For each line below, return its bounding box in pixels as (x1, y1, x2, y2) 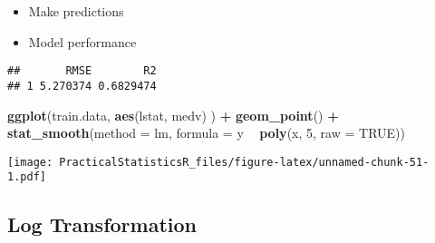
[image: (7, 155, 53, 169)
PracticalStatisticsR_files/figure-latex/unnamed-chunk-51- (59, 155, 430, 169)
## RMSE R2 (7, 64, 157, 78)
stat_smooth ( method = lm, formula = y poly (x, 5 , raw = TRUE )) (7, 123, 405, 142)
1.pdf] (7, 170, 46, 184)
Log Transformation (7, 210, 197, 238)
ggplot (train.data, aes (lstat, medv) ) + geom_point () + (7, 105, 339, 124)
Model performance (28, 32, 137, 51)
